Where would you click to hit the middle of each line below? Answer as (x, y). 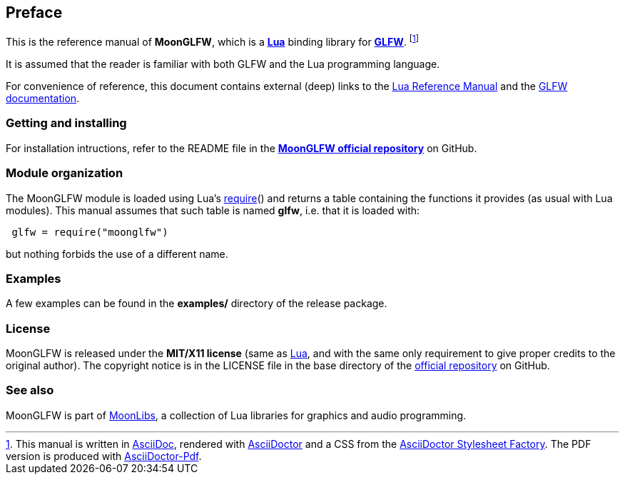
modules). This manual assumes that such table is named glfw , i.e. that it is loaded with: (213, 210)
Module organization (65, 173)
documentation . (43, 99)
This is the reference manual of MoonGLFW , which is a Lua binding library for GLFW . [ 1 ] (213, 41)
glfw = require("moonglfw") (90, 232)
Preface (34, 12)
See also (30, 390)
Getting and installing (66, 123)
